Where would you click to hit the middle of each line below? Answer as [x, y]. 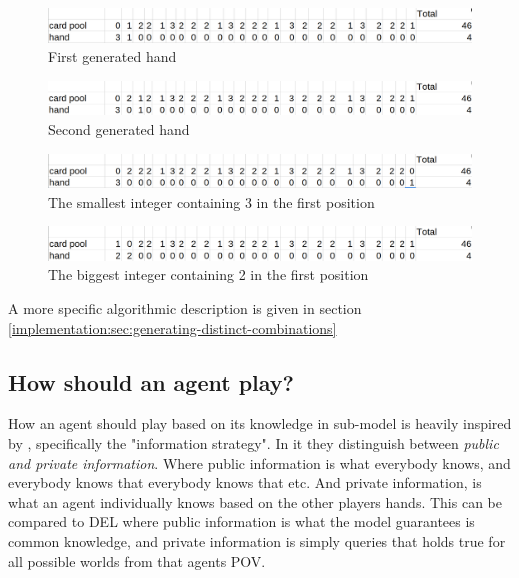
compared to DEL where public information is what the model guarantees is [241, 521]
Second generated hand [119, 128]
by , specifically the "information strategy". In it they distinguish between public [253, 443]
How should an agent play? [151, 381]
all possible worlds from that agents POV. [137, 560]
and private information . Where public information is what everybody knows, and [259, 462]
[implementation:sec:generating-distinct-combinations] [172, 327]
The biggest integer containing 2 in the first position [208, 274]
